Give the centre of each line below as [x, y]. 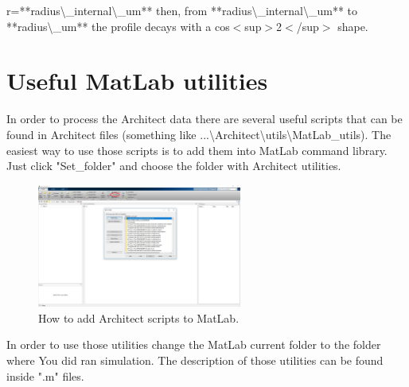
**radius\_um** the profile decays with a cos [118, 26]
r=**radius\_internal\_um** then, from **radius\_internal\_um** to [182, 10]
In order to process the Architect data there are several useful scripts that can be [204, 119]
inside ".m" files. [45, 375]
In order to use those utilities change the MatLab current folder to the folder [194, 344]
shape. [353, 26]
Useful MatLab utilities [137, 81]
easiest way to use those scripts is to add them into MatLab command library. [197, 150]
